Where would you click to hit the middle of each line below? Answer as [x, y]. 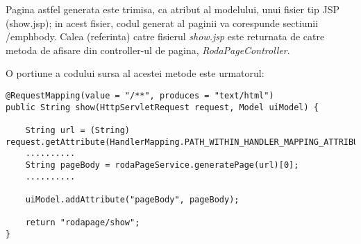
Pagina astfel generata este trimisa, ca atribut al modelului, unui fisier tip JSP [173, 9]
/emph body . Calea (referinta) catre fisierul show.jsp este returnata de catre [165, 36]
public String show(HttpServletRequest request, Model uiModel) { [162, 107]
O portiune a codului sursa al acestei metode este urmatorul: [135, 73]
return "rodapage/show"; [83, 223]
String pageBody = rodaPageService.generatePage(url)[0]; [162, 165]
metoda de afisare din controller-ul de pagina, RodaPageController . [148, 50]
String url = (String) [77, 130]
